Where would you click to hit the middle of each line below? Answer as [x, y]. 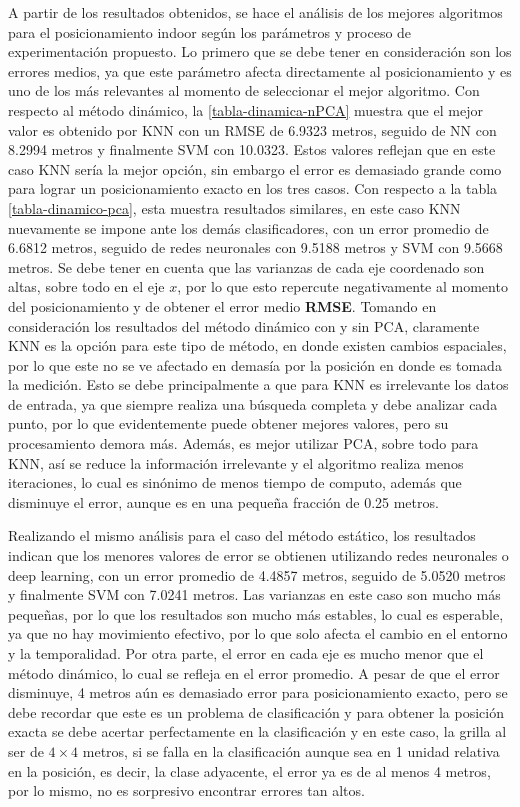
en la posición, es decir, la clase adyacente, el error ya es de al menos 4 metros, [249, 770]
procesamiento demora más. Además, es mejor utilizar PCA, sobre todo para [243, 443]
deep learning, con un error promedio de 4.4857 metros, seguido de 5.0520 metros [257, 574]
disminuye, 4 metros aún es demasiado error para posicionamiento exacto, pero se [258, 692]
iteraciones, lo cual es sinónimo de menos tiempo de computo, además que [235, 482]
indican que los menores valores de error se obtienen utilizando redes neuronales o [258, 555]
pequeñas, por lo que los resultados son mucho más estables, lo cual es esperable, [256, 613]
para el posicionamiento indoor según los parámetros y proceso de [210, 31]
